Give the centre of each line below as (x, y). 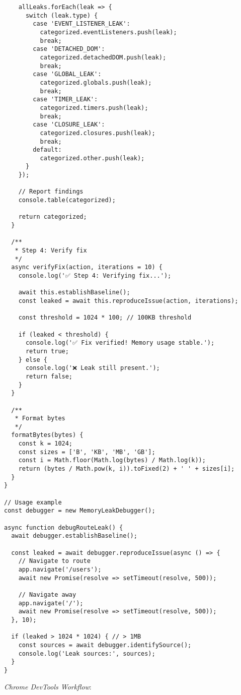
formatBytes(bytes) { (47, 435)
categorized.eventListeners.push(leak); (108, 32)
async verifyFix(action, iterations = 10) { (87, 267)
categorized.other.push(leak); (92, 158)
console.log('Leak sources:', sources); (87, 653)
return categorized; (53, 217)
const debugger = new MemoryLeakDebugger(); (80, 511)
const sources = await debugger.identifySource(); (105, 645)
